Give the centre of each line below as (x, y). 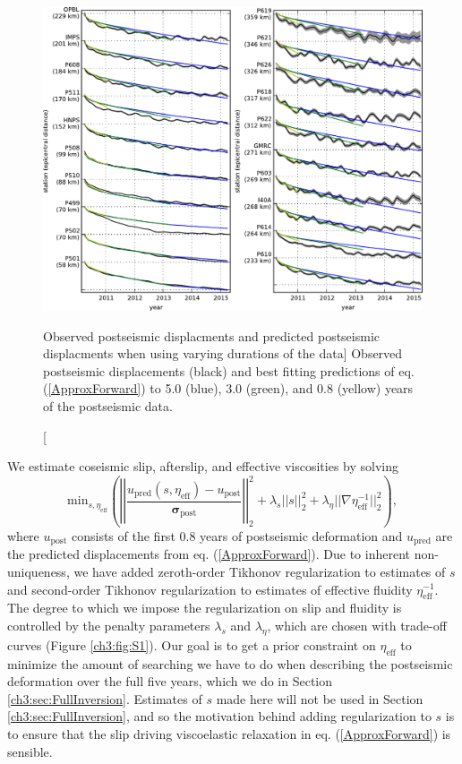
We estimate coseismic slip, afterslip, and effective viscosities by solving (203, 466)
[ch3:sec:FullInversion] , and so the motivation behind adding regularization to (219, 716)
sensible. (30, 751)
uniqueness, (38, 571)
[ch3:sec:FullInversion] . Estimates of (105, 698)
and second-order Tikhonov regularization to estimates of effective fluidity (210, 589)
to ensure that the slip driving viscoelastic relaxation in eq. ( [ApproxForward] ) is (229, 733)
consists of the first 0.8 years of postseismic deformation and (237, 535)
